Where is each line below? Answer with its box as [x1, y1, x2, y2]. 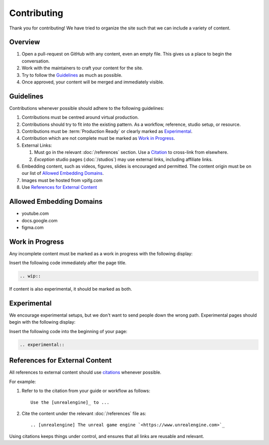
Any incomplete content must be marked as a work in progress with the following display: [9, 250, 193, 257]
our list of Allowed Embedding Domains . [21, 170, 104, 176]
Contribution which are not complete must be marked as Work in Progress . [21, 135, 175, 141]
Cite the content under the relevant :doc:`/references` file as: [21, 410, 146, 417]
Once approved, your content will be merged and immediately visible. [21, 79, 164, 85]
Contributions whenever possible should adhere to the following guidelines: [9, 105, 164, 111]
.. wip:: [19, 273, 41, 279]
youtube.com [21, 210, 49, 217]
